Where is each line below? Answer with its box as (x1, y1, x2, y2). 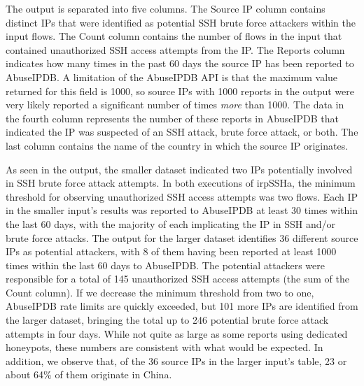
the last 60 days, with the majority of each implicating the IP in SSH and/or (6, 216, 336, 231)
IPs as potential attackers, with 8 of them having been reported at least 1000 (6, 244, 337, 259)
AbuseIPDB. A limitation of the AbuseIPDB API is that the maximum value (6, 69, 338, 84)
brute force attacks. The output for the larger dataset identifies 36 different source (6, 230, 358, 245)
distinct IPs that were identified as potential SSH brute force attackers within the (6, 15, 356, 29)
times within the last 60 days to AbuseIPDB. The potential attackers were (6, 257, 325, 272)
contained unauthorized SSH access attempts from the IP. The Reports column (6, 42, 345, 57)
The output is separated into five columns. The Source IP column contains (6, 1, 325, 15)
